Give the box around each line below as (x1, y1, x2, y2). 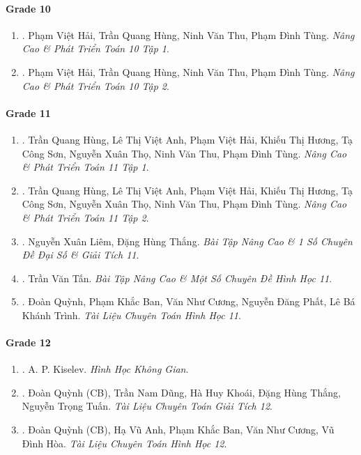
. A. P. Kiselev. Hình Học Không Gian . (22, 362, 189, 376)
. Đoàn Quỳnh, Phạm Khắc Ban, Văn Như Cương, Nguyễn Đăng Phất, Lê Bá (22, 294, 355, 309)
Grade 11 (6, 105, 51, 120)
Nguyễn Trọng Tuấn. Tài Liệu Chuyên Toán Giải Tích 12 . (22, 399, 272, 413)
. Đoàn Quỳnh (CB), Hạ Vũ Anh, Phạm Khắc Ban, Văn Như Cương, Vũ (22, 422, 335, 437)
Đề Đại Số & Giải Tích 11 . (22, 247, 139, 262)
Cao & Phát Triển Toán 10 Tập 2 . (22, 78, 169, 93)
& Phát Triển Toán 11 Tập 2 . (22, 210, 149, 224)
